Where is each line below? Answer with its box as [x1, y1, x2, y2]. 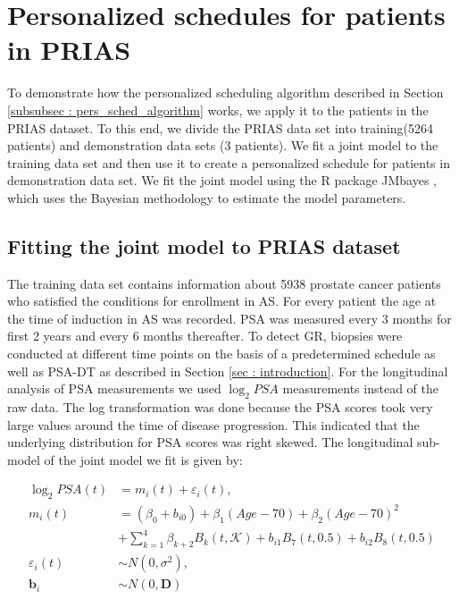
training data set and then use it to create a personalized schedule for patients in [7, 153, 450, 172]
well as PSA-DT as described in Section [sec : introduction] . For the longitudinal [7, 361, 448, 380]
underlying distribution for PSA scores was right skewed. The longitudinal [7, 433, 413, 451]
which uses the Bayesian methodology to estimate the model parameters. [7, 188, 406, 207]
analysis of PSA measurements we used [7, 379, 221, 398]
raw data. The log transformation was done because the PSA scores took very [7, 398, 433, 417]
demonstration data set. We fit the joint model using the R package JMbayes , [7, 171, 438, 190]
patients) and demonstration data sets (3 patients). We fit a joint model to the [7, 136, 438, 155]
